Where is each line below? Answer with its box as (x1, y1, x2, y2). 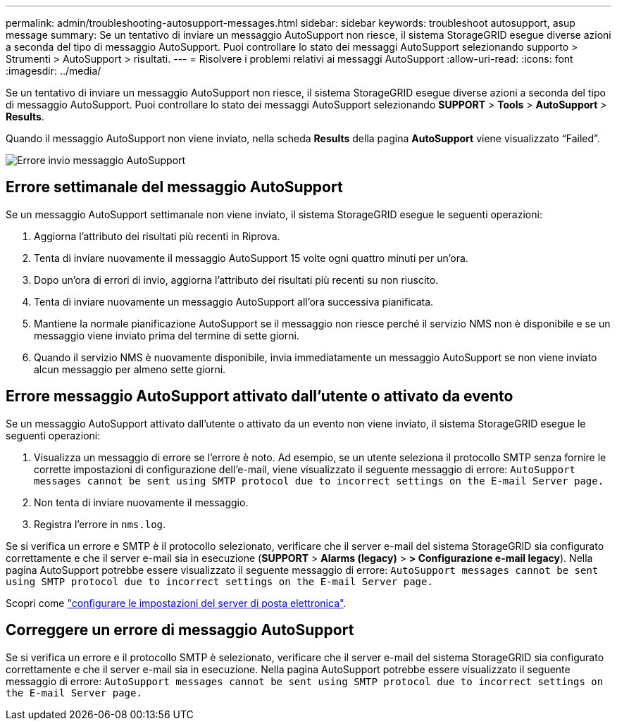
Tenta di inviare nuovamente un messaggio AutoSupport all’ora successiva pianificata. (34, 295, 434, 308)
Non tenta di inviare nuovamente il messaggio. (34, 496, 249, 508)
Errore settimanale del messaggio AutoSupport (6, 178, 343, 196)
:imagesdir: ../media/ (6, 65, 101, 77)
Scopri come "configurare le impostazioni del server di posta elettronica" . (6, 596, 347, 609)
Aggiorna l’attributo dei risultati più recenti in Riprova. (34, 230, 280, 242)
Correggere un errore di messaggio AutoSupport (6, 621, 354, 639)
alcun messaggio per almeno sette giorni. (34, 363, 226, 375)
